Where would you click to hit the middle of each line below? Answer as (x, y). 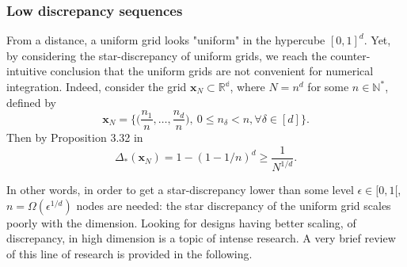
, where (247, 86)
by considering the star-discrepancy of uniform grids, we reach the (167, 55)
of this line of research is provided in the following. (129, 254)
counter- (350, 55)
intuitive (27, 71)
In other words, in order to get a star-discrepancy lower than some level (180, 190)
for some (328, 86)
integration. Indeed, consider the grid (97, 86)
